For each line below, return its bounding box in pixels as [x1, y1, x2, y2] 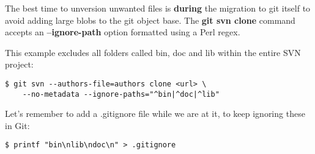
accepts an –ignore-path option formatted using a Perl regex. [5, 26, 240, 38]
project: [5, 58, 34, 71]
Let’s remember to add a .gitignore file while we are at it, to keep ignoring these [5, 107, 305, 120]
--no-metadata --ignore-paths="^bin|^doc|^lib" [22, 89, 220, 99]
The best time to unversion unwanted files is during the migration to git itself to [5, 2, 311, 14]
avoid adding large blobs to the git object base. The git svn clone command [5, 13, 295, 26]
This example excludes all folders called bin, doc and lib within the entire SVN [5, 46, 301, 58]
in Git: [5, 119, 30, 131]
